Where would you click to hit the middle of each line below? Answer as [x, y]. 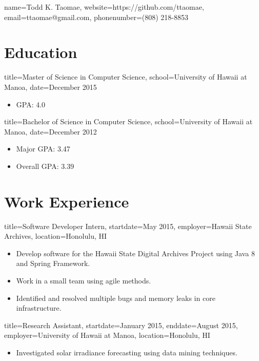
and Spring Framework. [53, 263]
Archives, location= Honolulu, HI [56, 236]
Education [41, 52]
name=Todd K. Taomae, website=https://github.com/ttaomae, [104, 7]
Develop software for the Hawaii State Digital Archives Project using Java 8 [135, 253]
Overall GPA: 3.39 [45, 166]
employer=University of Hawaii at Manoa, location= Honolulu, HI [107, 335]
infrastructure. [39, 308]
